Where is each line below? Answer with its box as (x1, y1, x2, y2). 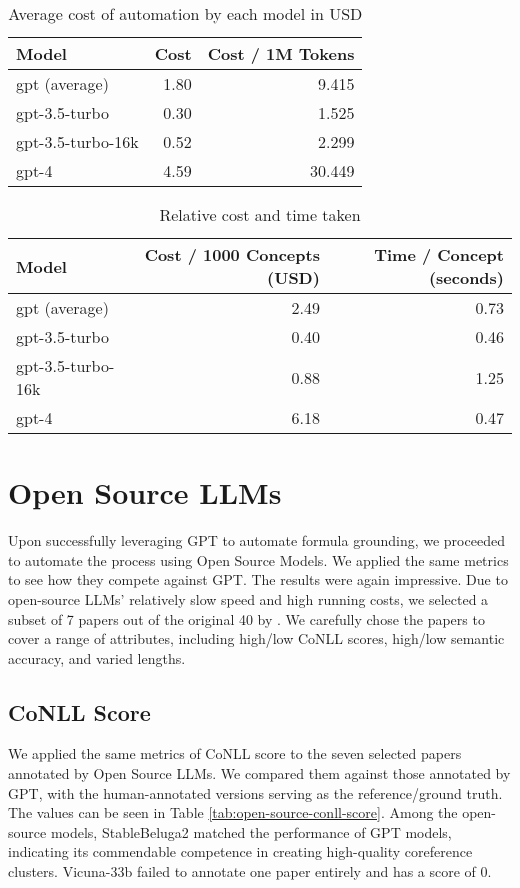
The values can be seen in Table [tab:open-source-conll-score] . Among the (8, 802, 458, 823)
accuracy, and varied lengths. (8, 647, 186, 668)
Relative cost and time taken (159, 203, 361, 226)
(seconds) (428, 266, 504, 289)
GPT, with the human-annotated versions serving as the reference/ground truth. (8, 782, 503, 803)
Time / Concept (374, 243, 504, 266)
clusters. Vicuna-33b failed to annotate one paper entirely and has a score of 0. (8, 861, 492, 882)
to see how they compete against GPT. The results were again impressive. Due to (8, 569, 508, 590)
